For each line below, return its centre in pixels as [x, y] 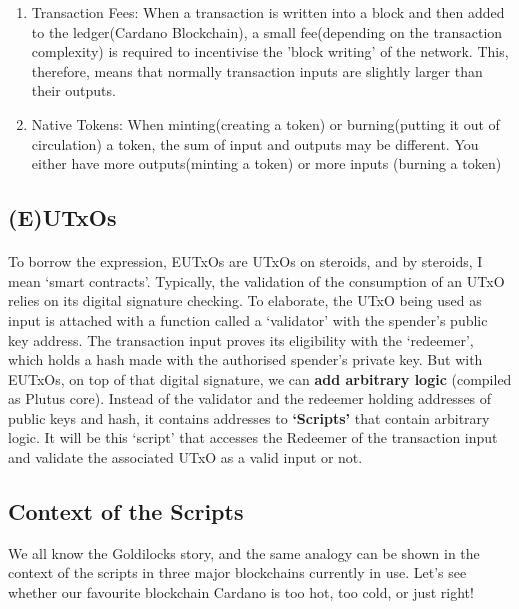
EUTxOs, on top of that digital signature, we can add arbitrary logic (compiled [260, 378]
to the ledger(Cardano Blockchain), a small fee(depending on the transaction [267, 31]
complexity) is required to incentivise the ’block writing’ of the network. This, [270, 51]
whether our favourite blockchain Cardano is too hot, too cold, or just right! [241, 592]
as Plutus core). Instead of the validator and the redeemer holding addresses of [250, 398]
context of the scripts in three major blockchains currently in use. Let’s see [237, 572]
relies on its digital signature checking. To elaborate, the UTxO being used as [245, 300]
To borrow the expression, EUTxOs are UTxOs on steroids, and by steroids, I [245, 261]
